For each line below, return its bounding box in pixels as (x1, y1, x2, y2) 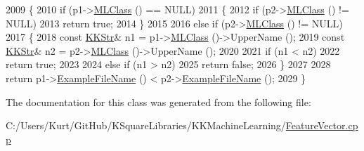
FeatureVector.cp (285, 118, 358, 133)
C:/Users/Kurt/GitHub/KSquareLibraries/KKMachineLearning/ (6, 118, 286, 133)
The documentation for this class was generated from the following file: (6, 94, 311, 109)
